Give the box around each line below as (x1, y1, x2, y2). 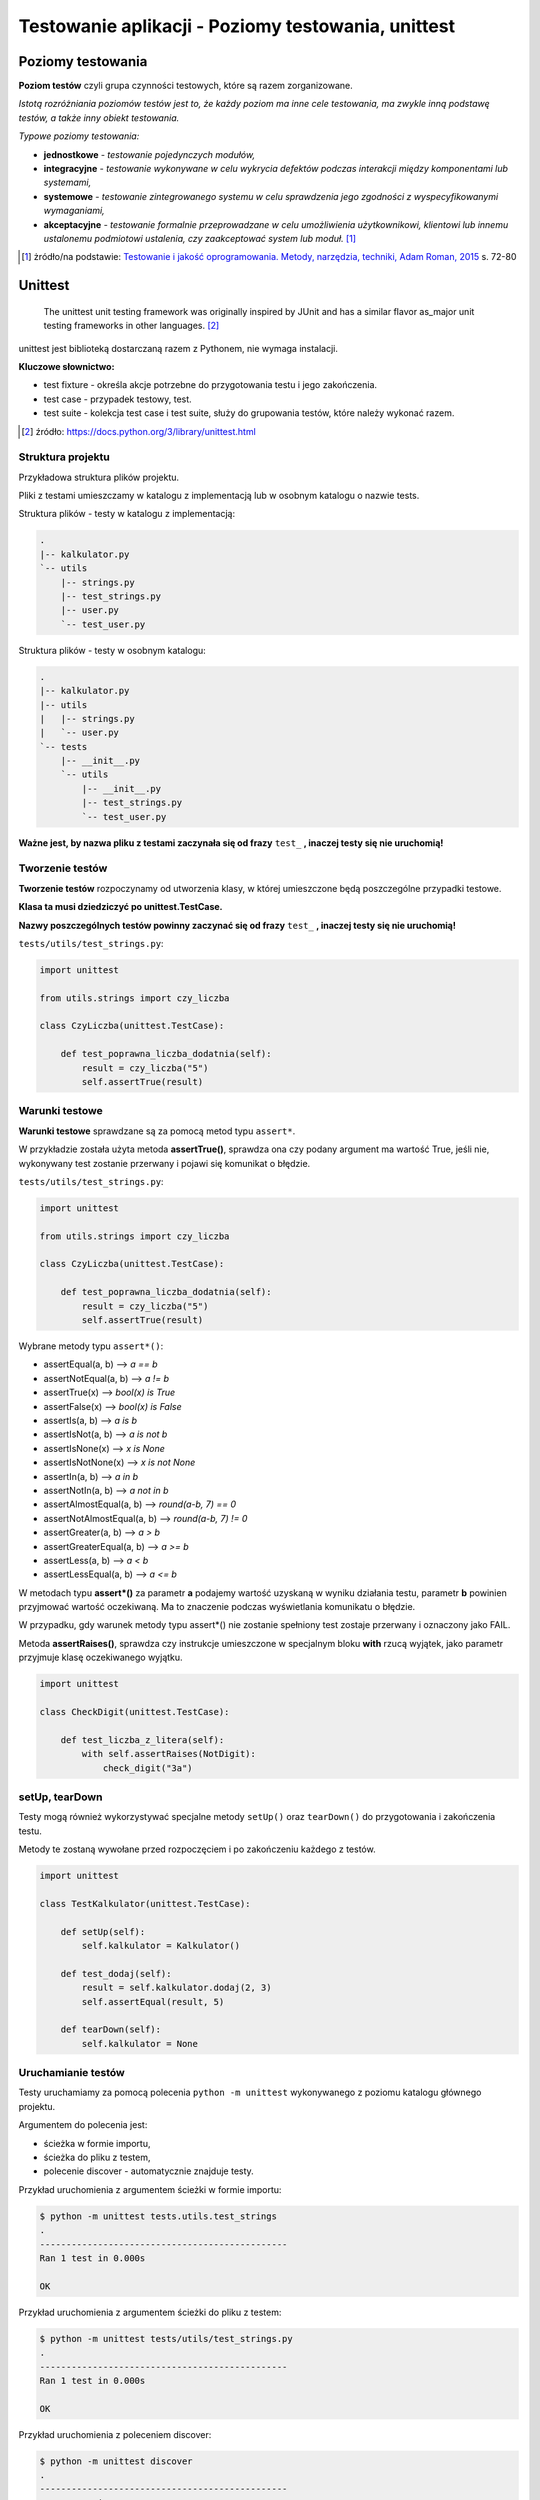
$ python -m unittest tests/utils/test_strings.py (39, 2333, 294, 2344)
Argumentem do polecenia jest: (18, 2119, 148, 2131)
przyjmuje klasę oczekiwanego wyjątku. (18, 1651, 184, 1664)
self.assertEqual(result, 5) (81, 1996, 225, 2007)
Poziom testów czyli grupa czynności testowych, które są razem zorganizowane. (18, 80, 354, 92)
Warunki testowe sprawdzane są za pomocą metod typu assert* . (18, 1125, 296, 1137)
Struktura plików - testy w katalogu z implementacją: (18, 508, 235, 520)
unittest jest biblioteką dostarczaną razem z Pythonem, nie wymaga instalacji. (18, 342, 339, 354)
